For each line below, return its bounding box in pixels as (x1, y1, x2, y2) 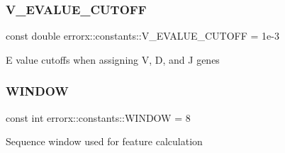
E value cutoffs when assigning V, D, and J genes (6, 52, 220, 67)
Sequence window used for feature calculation (6, 134, 203, 149)
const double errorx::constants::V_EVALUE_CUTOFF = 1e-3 (6, 28, 279, 43)
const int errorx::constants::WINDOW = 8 (6, 110, 191, 125)
